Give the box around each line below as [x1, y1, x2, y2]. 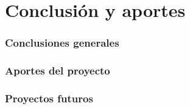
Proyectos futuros [5, 90, 93, 105]
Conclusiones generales [5, 35, 119, 50]
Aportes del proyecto [5, 63, 110, 78]
